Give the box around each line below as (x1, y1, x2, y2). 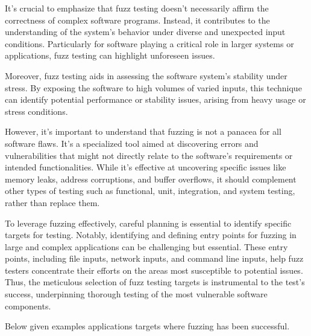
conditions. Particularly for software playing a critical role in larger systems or (5, 37, 294, 50)
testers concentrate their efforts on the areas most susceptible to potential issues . (5, 263, 303, 276)
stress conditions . (5, 105, 68, 117)
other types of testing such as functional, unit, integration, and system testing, (5, 184, 295, 197)
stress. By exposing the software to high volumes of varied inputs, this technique (5, 81, 302, 94)
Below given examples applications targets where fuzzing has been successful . (5, 320, 290, 332)
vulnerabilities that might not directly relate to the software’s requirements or (5, 149, 293, 161)
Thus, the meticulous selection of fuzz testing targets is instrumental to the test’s (5, 276, 305, 288)
